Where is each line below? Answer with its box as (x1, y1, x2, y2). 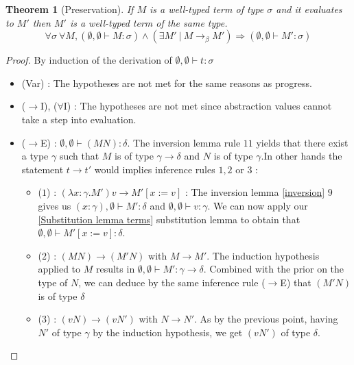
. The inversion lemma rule (127, 135, 241, 149)
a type (21, 149, 49, 163)
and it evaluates (276, 2, 342, 16)
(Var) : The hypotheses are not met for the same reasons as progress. (21, 75, 312, 90)
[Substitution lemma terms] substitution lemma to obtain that (38, 212, 300, 226)
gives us (38, 198, 71, 212)
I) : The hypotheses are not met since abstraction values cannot (63, 99, 332, 113)
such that (59, 149, 99, 163)
